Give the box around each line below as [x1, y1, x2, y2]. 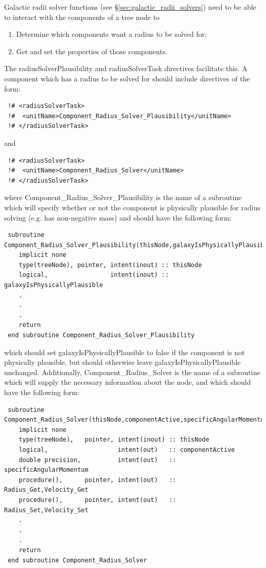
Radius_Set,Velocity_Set [4, 506, 88, 514]
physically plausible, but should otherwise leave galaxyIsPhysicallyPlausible [4, 357, 241, 367]
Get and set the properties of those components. [16, 46, 168, 56]
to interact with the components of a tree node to [4, 11, 160, 22]
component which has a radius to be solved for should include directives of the [4, 73, 250, 83]
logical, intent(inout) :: [18, 271, 169, 279]
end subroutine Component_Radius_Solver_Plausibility [8, 332, 195, 339]
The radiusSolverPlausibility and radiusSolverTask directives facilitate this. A [4, 63, 248, 74]
